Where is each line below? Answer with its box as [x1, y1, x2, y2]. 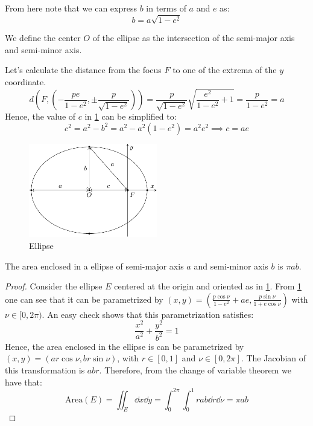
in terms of [146, 2, 186, 14]
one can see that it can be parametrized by [5, 292, 163, 305]
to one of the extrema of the [172, 63, 277, 76]
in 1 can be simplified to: [84, 110, 177, 123]
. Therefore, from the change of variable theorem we [99, 363, 291, 376]
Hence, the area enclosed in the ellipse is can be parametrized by [5, 340, 244, 352]
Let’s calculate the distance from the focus [5, 63, 162, 76]
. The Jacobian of [241, 352, 306, 364]
